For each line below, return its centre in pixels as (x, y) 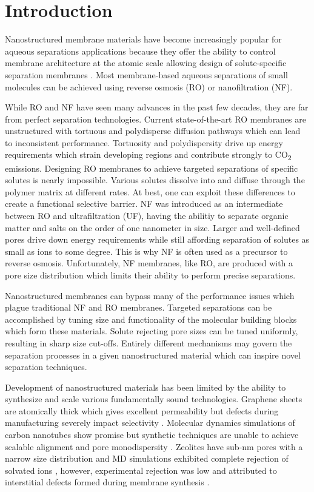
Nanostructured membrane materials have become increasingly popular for (143, 39)
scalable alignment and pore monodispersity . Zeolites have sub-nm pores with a (154, 446)
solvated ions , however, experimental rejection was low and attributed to (141, 470)
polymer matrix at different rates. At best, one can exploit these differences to (150, 191)
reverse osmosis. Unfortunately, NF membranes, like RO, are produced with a (149, 263)
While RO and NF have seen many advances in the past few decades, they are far (157, 107)
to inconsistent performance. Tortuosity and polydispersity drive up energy (144, 142)
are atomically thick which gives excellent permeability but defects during (142, 410)
